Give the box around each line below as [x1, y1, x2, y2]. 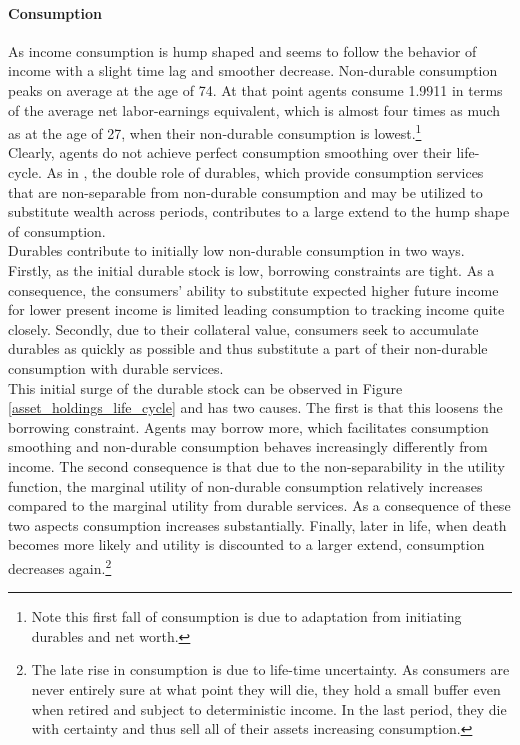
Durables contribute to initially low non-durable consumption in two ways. [8, 240, 465, 261]
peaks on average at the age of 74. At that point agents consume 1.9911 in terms [8, 79, 503, 100]
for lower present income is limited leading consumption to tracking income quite [8, 299, 505, 320]
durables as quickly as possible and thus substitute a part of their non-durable [8, 338, 488, 359]
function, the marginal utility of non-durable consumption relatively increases [8, 475, 483, 496]
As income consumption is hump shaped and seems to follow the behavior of [8, 40, 477, 61]
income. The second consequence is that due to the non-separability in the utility [8, 455, 505, 476]
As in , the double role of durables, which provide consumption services [46, 162, 484, 183]
